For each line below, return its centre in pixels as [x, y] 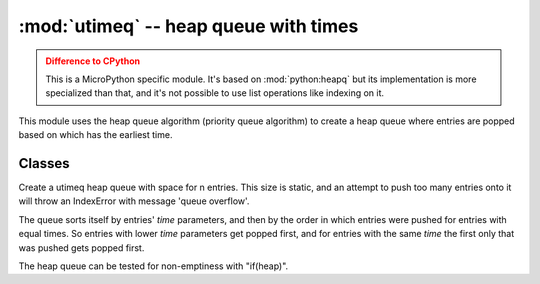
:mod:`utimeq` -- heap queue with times [188, 26]
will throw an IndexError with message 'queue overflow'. [134, 201]
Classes [44, 163]
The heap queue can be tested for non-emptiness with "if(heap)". [153, 266]
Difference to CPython [92, 61]
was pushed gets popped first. [81, 247]
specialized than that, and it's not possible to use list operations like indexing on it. [215, 93]
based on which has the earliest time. [95, 135]
